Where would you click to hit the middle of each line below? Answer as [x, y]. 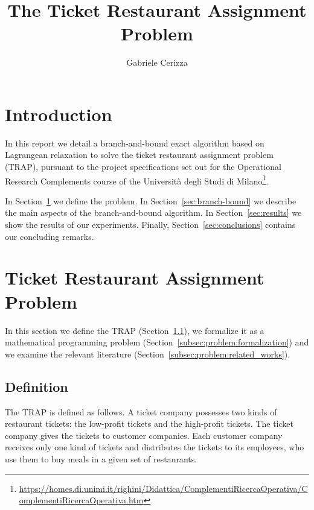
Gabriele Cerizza [157, 62]
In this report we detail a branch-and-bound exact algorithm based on [135, 143]
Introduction [59, 114]
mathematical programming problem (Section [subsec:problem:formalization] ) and [157, 342]
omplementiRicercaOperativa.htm [81, 500]
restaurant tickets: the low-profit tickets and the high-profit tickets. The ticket [149, 423]
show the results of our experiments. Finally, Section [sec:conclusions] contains [150, 225]
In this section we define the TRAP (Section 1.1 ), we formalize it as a [135, 330]
